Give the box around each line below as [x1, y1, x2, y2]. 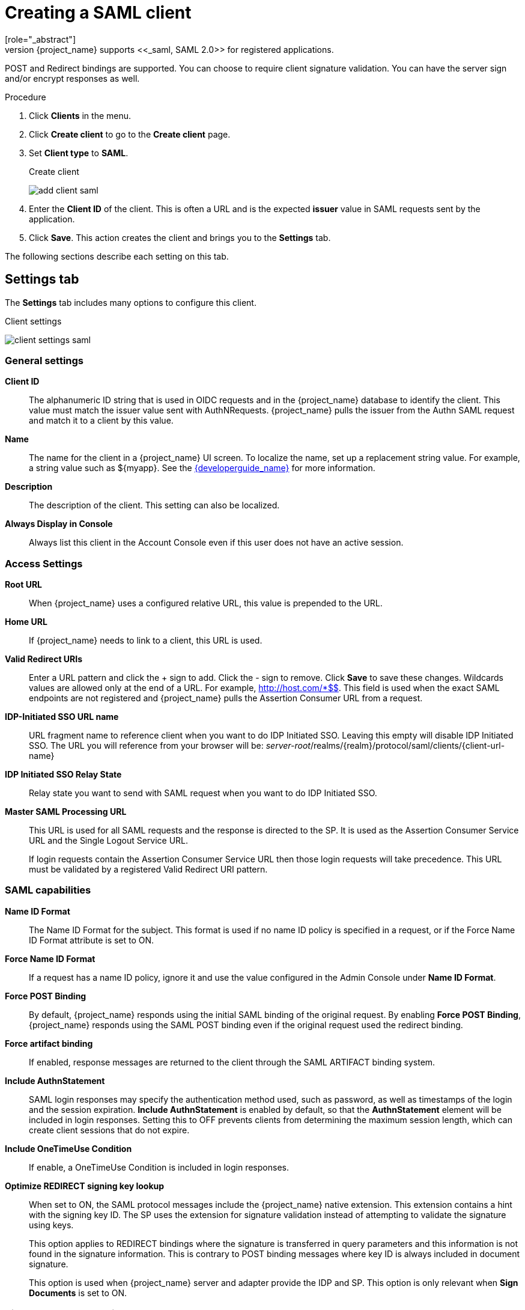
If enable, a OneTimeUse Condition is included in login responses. [29, 1162, 289, 1172]
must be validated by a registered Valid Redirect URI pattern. [29, 864, 268, 875]
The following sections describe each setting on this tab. [5, 251, 229, 261]
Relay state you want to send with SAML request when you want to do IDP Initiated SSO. [29, 788, 377, 799]
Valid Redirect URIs [5, 654, 83, 665]
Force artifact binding [5, 1038, 93, 1049]
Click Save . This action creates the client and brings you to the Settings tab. [29, 232, 331, 243]
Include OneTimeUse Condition [5, 1143, 132, 1154]
